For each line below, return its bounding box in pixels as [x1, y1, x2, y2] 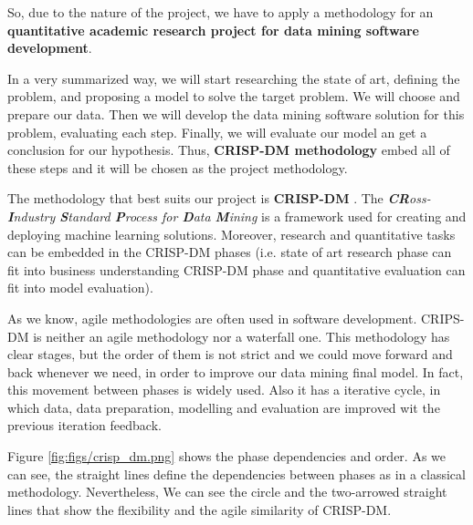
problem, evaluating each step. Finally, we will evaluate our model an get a [7, 122, 427, 141]
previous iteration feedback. [7, 416, 162, 435]
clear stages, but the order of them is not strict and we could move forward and [7, 345, 453, 364]
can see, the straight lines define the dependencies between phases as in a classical [7, 464, 466, 483]
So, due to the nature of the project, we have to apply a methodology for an [7, 3, 434, 21]
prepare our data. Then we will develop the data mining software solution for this [7, 104, 465, 123]
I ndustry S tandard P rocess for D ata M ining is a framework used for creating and [7, 206, 467, 225]
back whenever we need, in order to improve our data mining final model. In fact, [7, 362, 464, 381]
